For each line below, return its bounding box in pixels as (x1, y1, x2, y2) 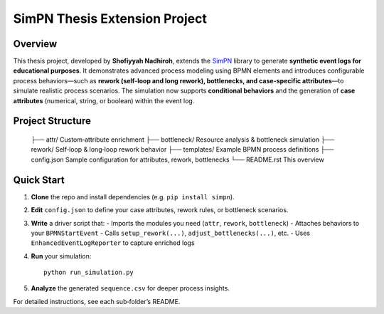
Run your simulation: (31, 251, 92, 260)
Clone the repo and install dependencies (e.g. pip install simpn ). (31, 192, 235, 201)
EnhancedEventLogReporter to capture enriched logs (31, 239, 195, 247)
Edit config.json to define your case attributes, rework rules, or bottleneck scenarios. (31, 206, 289, 214)
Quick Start (13, 174, 65, 186)
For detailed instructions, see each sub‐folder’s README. (13, 297, 181, 305)
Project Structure (13, 115, 92, 127)
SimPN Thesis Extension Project (13, 11, 208, 26)
